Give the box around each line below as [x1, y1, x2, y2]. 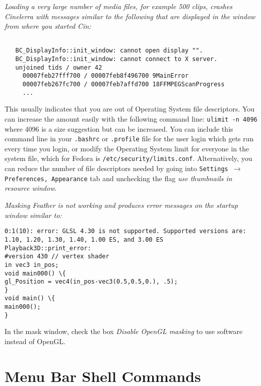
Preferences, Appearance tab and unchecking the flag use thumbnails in [5, 173, 232, 183]
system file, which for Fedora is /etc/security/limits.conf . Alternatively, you [5, 153, 252, 163]
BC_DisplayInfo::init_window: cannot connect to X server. [15, 56, 218, 63]
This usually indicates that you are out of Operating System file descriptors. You [5, 103, 255, 114]
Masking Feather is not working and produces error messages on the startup [5, 200, 238, 210]
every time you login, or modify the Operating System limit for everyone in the [5, 143, 249, 153]
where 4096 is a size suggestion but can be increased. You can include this [5, 123, 233, 134]
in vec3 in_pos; [5, 261, 59, 268]
